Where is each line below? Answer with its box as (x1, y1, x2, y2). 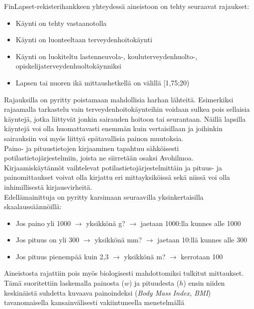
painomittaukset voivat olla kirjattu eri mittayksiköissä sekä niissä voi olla (4, 172, 230, 182)
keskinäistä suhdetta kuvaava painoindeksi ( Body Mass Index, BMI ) (4, 287, 211, 298)
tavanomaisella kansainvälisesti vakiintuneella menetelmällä (4, 297, 184, 308)
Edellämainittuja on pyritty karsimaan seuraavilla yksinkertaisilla (4, 191, 204, 202)
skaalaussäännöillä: (4, 201, 62, 212)
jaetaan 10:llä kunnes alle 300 (157, 234, 247, 245)
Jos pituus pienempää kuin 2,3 (15, 251, 109, 261)
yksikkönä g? (86, 218, 125, 228)
